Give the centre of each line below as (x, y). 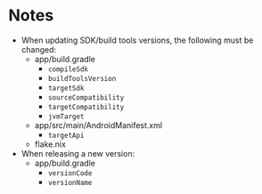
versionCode (70, 173)
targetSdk (66, 88)
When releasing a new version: (78, 153)
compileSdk (68, 69)
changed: (39, 49)
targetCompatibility (86, 107)
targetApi (66, 135)
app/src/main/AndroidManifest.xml (98, 125)
